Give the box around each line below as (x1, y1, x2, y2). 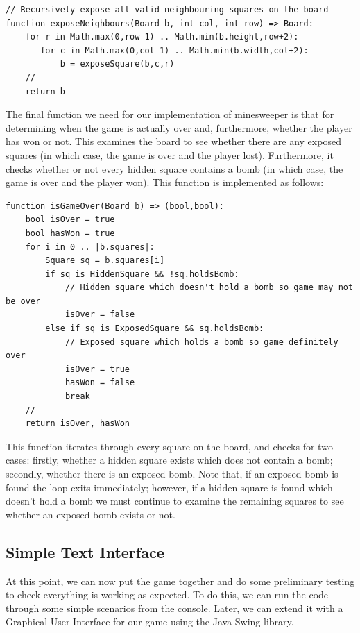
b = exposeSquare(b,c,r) (60, 59, 175, 69)
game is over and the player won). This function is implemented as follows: (6, 175, 324, 189)
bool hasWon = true (25, 228, 115, 238)
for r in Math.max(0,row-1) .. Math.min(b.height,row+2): (25, 32, 299, 42)
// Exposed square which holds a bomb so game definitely (65, 337, 338, 347)
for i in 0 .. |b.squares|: (25, 242, 155, 252)
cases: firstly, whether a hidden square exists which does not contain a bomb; (6, 453, 333, 467)
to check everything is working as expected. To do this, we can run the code (6, 587, 329, 602)
